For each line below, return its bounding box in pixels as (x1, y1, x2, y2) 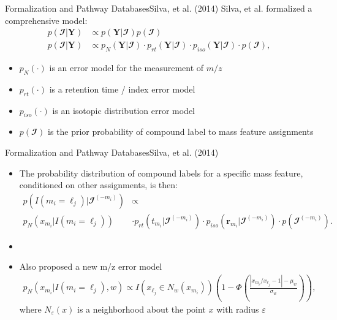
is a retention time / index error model (49, 82, 195, 95)
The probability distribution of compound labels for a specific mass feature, (19, 166, 303, 179)
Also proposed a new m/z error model (19, 260, 162, 273)
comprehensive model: (5, 13, 88, 26)
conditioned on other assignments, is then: (19, 178, 178, 191)
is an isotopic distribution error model (52, 104, 195, 116)
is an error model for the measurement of (49, 61, 204, 74)
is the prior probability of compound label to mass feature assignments (47, 125, 314, 138)
